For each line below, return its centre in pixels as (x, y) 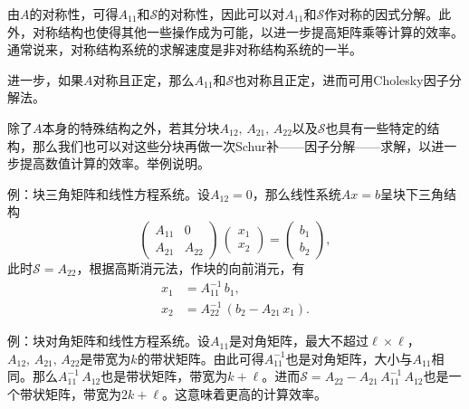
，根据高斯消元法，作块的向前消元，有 (191, 267)
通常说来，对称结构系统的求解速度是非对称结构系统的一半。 (185, 49)
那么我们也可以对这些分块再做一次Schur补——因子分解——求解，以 (232, 145)
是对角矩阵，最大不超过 (299, 341)
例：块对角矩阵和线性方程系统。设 (109, 341)
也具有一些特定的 (376, 127)
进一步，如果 (45, 79)
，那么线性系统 (297, 193)
